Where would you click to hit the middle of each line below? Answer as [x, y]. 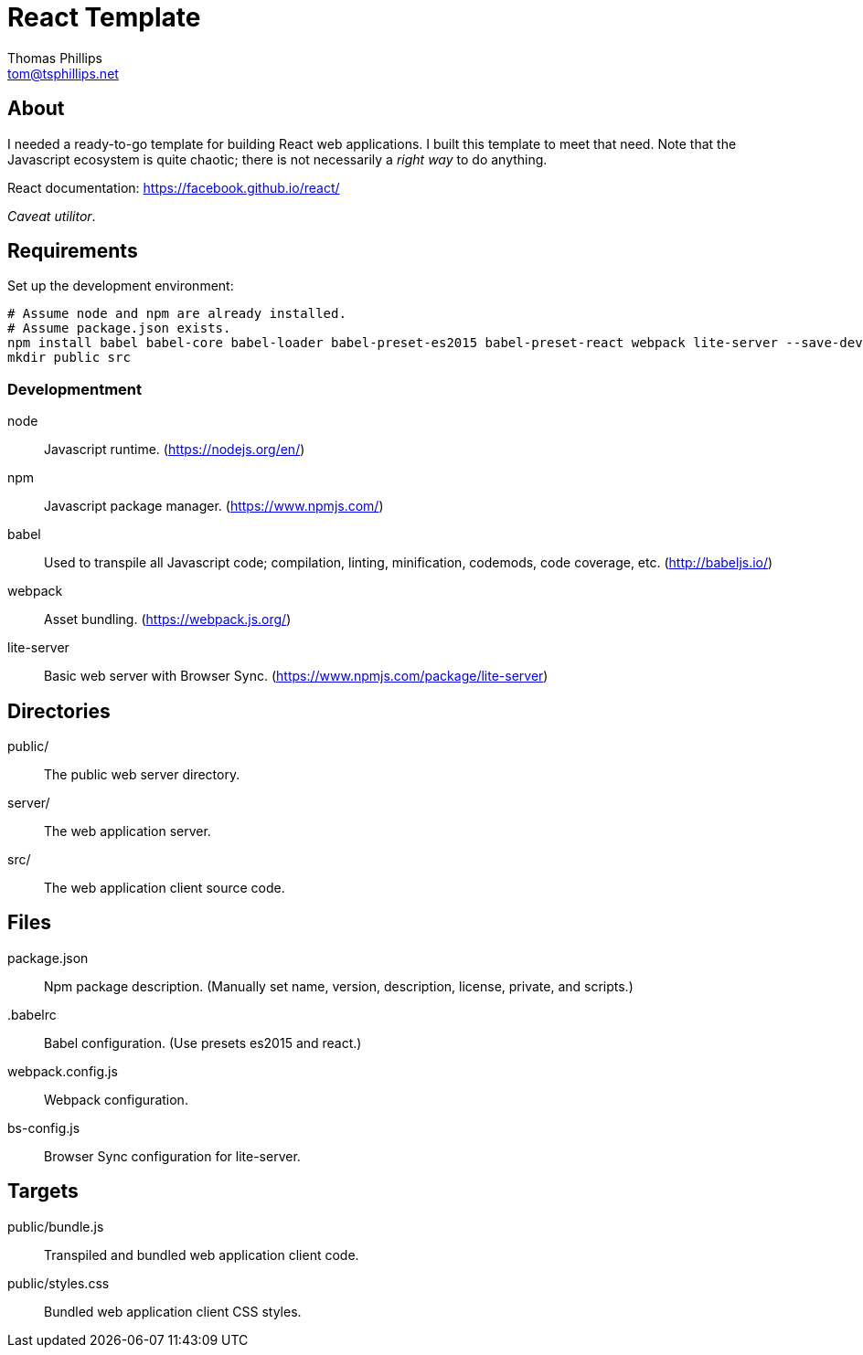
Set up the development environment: [121, 286]
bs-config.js [44, 1127]
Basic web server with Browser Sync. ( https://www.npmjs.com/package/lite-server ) [296, 676]
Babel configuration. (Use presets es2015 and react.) [203, 1043]
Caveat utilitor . [52, 216]
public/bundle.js [56, 1226]
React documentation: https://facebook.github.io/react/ [174, 187]
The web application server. [128, 831]
